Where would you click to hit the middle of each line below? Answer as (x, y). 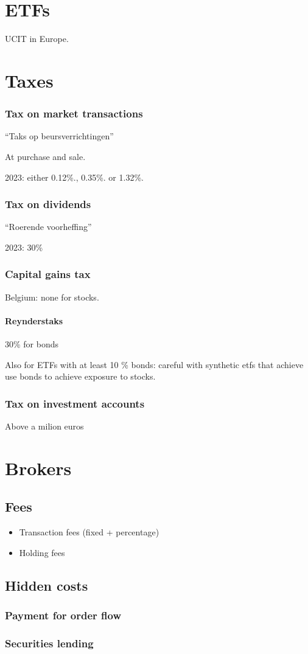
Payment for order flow (63, 615)
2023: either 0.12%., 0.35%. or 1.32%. (74, 177)
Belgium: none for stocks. (52, 297)
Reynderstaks (34, 320)
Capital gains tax (48, 274)
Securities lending (49, 643)
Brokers (38, 468)
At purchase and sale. (45, 156)
